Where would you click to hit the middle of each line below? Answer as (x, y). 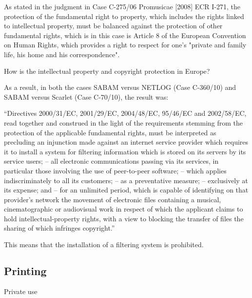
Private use (21, 291)
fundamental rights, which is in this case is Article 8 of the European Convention (125, 35)
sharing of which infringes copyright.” (59, 228)
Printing (25, 271)
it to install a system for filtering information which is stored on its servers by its (125, 151)
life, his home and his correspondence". (62, 54)
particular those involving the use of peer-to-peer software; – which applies (115, 170)
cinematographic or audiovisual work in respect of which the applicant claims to (124, 209)
